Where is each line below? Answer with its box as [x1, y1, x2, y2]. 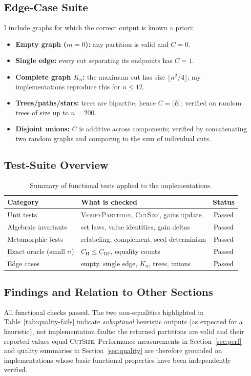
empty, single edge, [81, 258, 138, 268]
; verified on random [181, 98, 242, 108]
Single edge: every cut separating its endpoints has [15, 55, 172, 65]
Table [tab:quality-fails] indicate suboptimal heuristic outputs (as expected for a [4, 316, 243, 327]
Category [7, 197, 39, 207]
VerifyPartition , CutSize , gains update [81, 209, 202, 220]
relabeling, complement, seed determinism [81, 233, 206, 244]
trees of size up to [15, 107, 69, 117]
